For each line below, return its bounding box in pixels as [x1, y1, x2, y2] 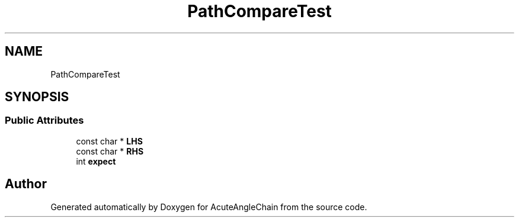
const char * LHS [76, 136, 143, 146]
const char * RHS [76, 146, 144, 156]
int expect [76, 156, 116, 166]
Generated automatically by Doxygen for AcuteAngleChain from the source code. [50, 201, 367, 212]
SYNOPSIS [5, 89, 69, 105]
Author [5, 176, 47, 192]
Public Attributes [5, 114, 84, 127]
